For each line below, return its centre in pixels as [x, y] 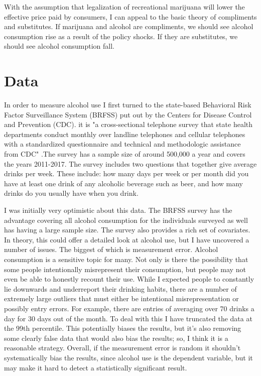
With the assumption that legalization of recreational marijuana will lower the [124, 7]
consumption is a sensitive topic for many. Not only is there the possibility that [126, 259]
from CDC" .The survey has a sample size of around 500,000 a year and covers [125, 154]
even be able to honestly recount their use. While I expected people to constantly [129, 279]
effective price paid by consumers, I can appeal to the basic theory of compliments [130, 16]
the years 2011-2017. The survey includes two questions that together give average [130, 163]
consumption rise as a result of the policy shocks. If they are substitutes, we [121, 36]
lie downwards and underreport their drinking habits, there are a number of [120, 288]
